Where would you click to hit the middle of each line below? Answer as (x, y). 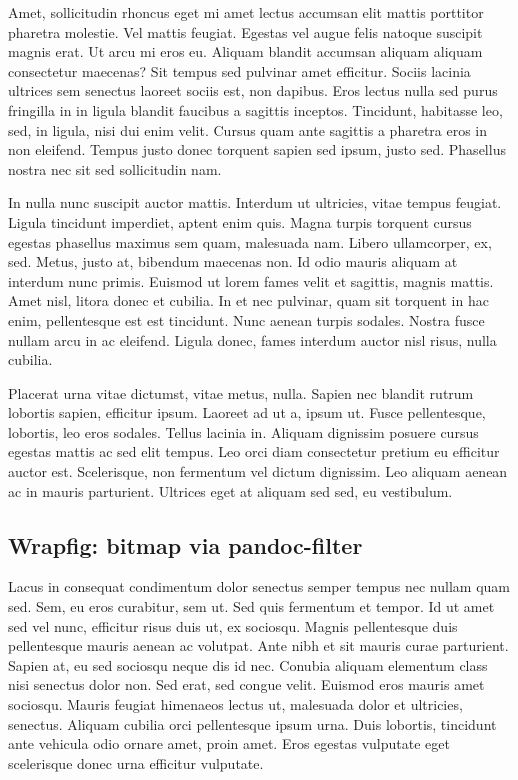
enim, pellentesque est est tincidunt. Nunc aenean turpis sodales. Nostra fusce (246, 319)
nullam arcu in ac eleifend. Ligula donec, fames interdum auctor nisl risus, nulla (252, 339)
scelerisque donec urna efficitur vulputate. (136, 762)
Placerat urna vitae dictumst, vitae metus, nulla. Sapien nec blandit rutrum (241, 392)
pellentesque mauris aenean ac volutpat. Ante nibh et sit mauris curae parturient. (258, 645)
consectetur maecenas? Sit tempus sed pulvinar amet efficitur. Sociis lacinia (239, 70)
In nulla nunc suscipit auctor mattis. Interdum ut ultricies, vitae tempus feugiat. (255, 202)
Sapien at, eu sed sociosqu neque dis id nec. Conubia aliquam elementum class (248, 664)
